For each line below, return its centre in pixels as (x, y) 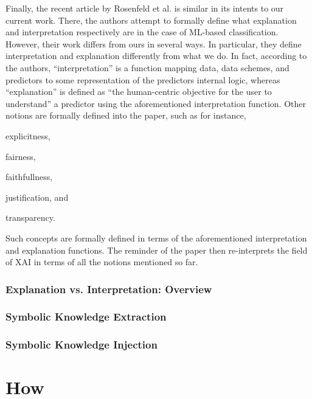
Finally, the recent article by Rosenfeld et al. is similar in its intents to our (145, 8)
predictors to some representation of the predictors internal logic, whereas (143, 79)
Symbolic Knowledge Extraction (86, 317)
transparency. (30, 217)
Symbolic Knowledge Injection (81, 345)
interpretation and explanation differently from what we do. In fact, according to (156, 56)
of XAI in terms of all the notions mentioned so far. (102, 262)
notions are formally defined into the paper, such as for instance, (126, 115)
